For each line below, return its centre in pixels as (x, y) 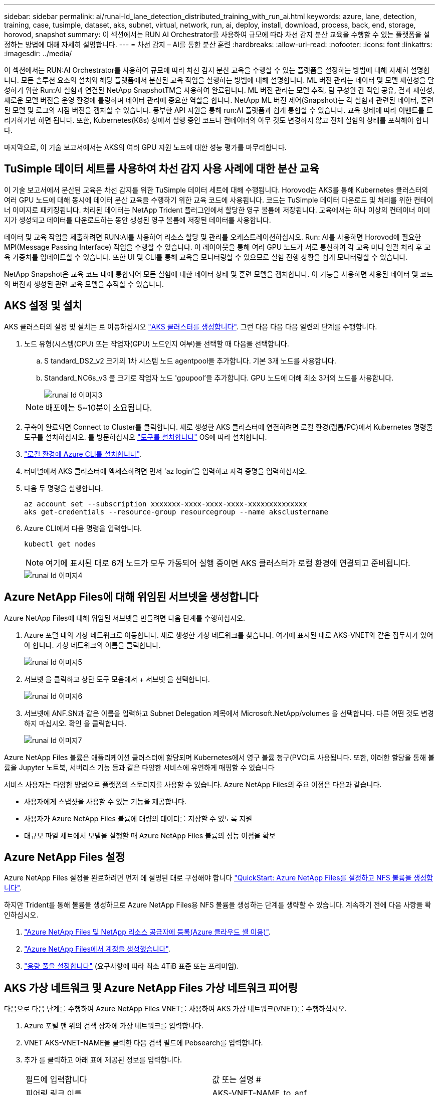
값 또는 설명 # (237, 1080)
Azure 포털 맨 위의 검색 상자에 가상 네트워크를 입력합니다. (114, 1026)
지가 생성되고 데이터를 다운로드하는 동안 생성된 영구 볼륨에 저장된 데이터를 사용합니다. (138, 220)
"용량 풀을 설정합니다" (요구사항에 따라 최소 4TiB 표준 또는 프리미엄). (132, 966)
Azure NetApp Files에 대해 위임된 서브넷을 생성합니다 (131, 597)
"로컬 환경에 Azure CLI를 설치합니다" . (83, 454)
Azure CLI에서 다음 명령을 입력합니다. (83, 528)
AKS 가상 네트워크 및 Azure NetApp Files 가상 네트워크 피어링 (151, 988)
